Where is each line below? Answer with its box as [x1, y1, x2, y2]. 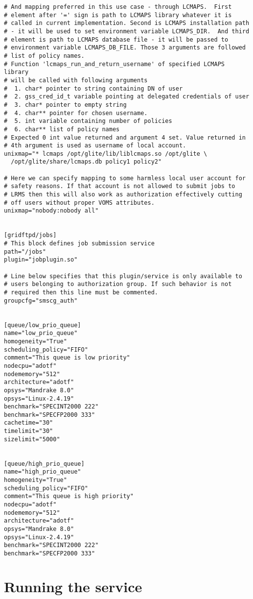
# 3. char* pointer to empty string [4, 101, 127, 108]
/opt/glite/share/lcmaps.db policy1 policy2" [11, 158, 162, 166]
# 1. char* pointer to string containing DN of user [4, 85, 183, 92]
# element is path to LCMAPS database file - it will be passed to [4, 36, 229, 43]
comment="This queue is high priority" [4, 493, 134, 500]
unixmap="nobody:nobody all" [4, 207, 99, 215]
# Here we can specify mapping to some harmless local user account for [4, 174, 246, 182]
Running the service [4, 576, 142, 596]
